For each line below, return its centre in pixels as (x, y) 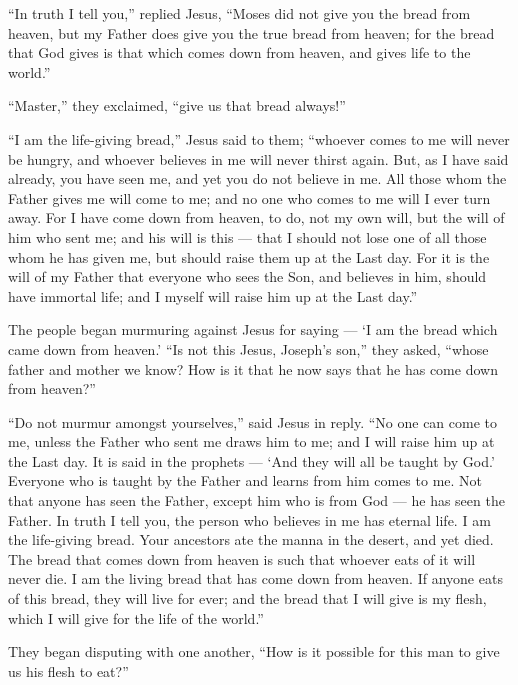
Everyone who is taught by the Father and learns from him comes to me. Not (245, 480)
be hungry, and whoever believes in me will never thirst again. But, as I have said (258, 158)
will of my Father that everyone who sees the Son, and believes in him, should (247, 276)
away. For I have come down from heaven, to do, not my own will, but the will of (256, 217)
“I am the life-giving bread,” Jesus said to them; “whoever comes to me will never (259, 138)
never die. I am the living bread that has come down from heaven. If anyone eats (255, 578)
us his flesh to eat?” (68, 670)
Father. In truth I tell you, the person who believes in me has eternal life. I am (249, 519)
